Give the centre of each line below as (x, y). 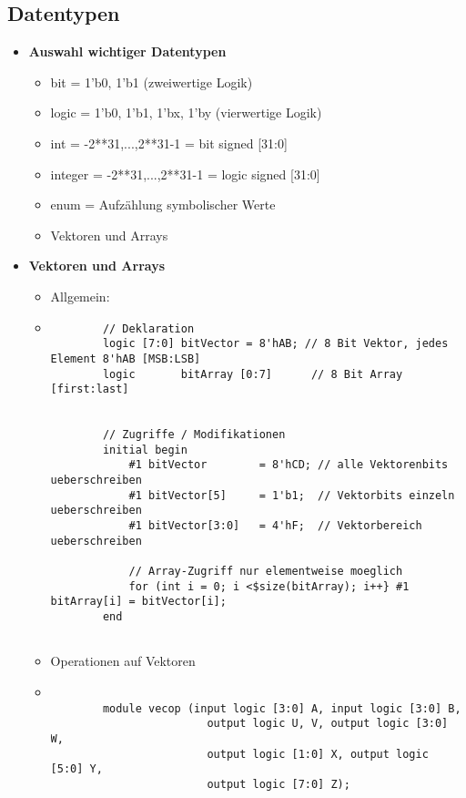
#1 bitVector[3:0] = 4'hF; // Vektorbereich (275, 526)
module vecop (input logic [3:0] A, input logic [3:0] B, (282, 708)
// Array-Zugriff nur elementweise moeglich (266, 572)
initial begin (145, 450)
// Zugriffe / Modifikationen (194, 435)
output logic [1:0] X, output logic (318, 754)
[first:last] (90, 389)
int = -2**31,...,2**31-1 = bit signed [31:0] (169, 143)
